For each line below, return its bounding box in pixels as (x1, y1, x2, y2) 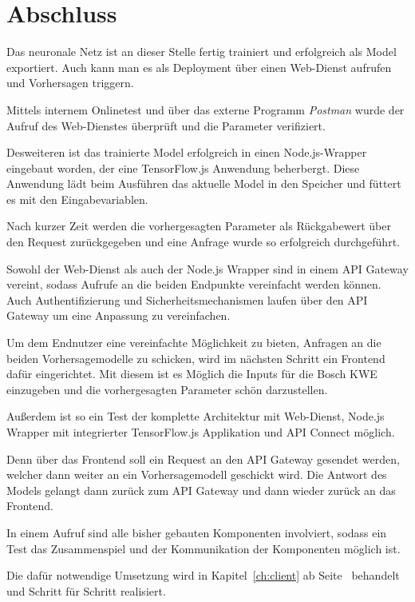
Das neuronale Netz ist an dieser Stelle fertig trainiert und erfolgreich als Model (6, 43, 397, 60)
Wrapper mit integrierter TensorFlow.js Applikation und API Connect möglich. (6, 424, 395, 440)
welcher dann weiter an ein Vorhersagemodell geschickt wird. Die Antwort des (6, 466, 387, 483)
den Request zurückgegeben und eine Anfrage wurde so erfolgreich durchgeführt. (6, 233, 400, 250)
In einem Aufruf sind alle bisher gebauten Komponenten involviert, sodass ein (6, 524, 387, 540)
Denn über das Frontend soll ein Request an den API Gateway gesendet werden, (6, 450, 400, 467)
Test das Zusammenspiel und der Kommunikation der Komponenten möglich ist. (6, 540, 401, 556)
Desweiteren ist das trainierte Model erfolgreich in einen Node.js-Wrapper (6, 144, 367, 161)
